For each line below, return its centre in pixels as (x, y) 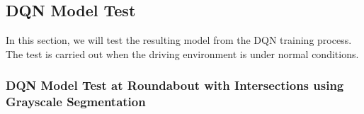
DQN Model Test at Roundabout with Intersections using (175, 85)
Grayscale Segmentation (76, 102)
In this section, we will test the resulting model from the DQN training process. (179, 40)
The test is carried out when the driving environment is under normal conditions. (182, 53)
